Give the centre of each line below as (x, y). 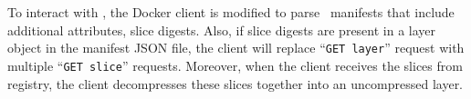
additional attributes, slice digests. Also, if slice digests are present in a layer (222, 30)
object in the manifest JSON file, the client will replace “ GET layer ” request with (236, 48)
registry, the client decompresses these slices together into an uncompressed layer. (235, 83)
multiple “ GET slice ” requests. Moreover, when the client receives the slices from (235, 65)
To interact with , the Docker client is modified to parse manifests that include (231, 12)
